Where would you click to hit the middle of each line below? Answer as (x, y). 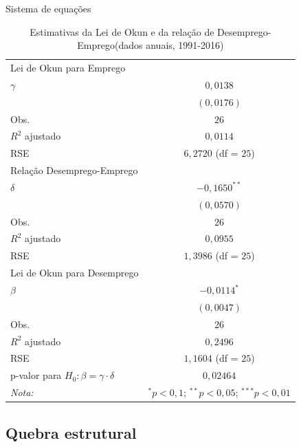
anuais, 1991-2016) (185, 45)
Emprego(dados (110, 45)
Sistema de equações (48, 8)
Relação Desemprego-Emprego (74, 170)
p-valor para (36, 375)
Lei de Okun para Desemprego (75, 273)
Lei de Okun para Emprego (68, 68)
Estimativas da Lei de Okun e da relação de (122, 31)
